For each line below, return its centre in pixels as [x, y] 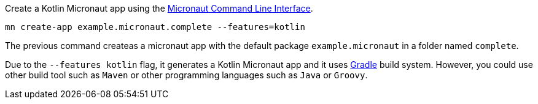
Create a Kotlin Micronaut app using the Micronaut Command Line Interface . [159, 8]
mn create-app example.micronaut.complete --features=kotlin [155, 27]
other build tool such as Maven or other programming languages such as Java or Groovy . [186, 75]
